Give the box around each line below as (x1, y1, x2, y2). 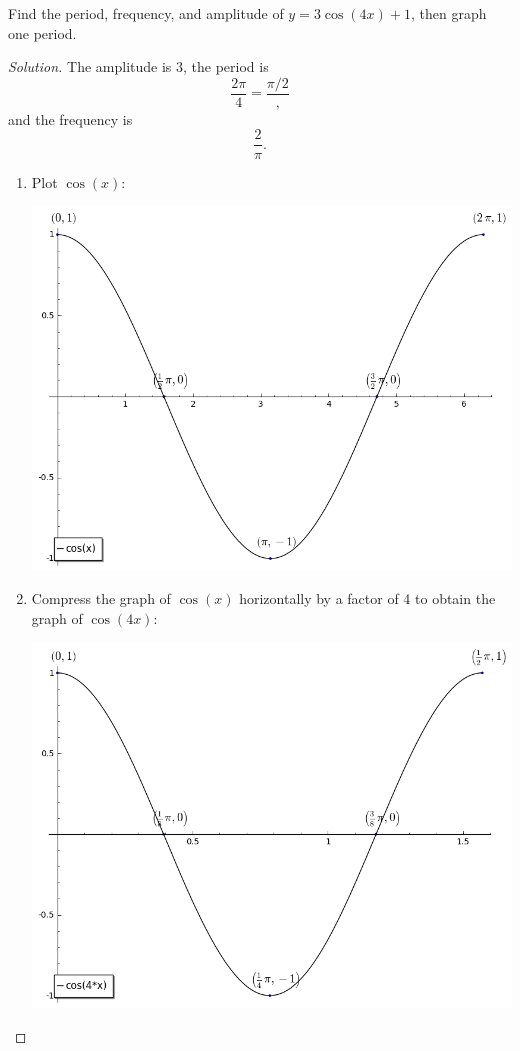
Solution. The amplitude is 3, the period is (8, 56, 269, 77)
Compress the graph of (31, 588, 171, 609)
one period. (8, 22, 77, 43)
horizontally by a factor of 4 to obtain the (239, 588, 496, 609)
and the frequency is (8, 108, 133, 129)
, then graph (410, 3, 487, 23)
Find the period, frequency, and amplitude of (8, 3, 284, 23)
